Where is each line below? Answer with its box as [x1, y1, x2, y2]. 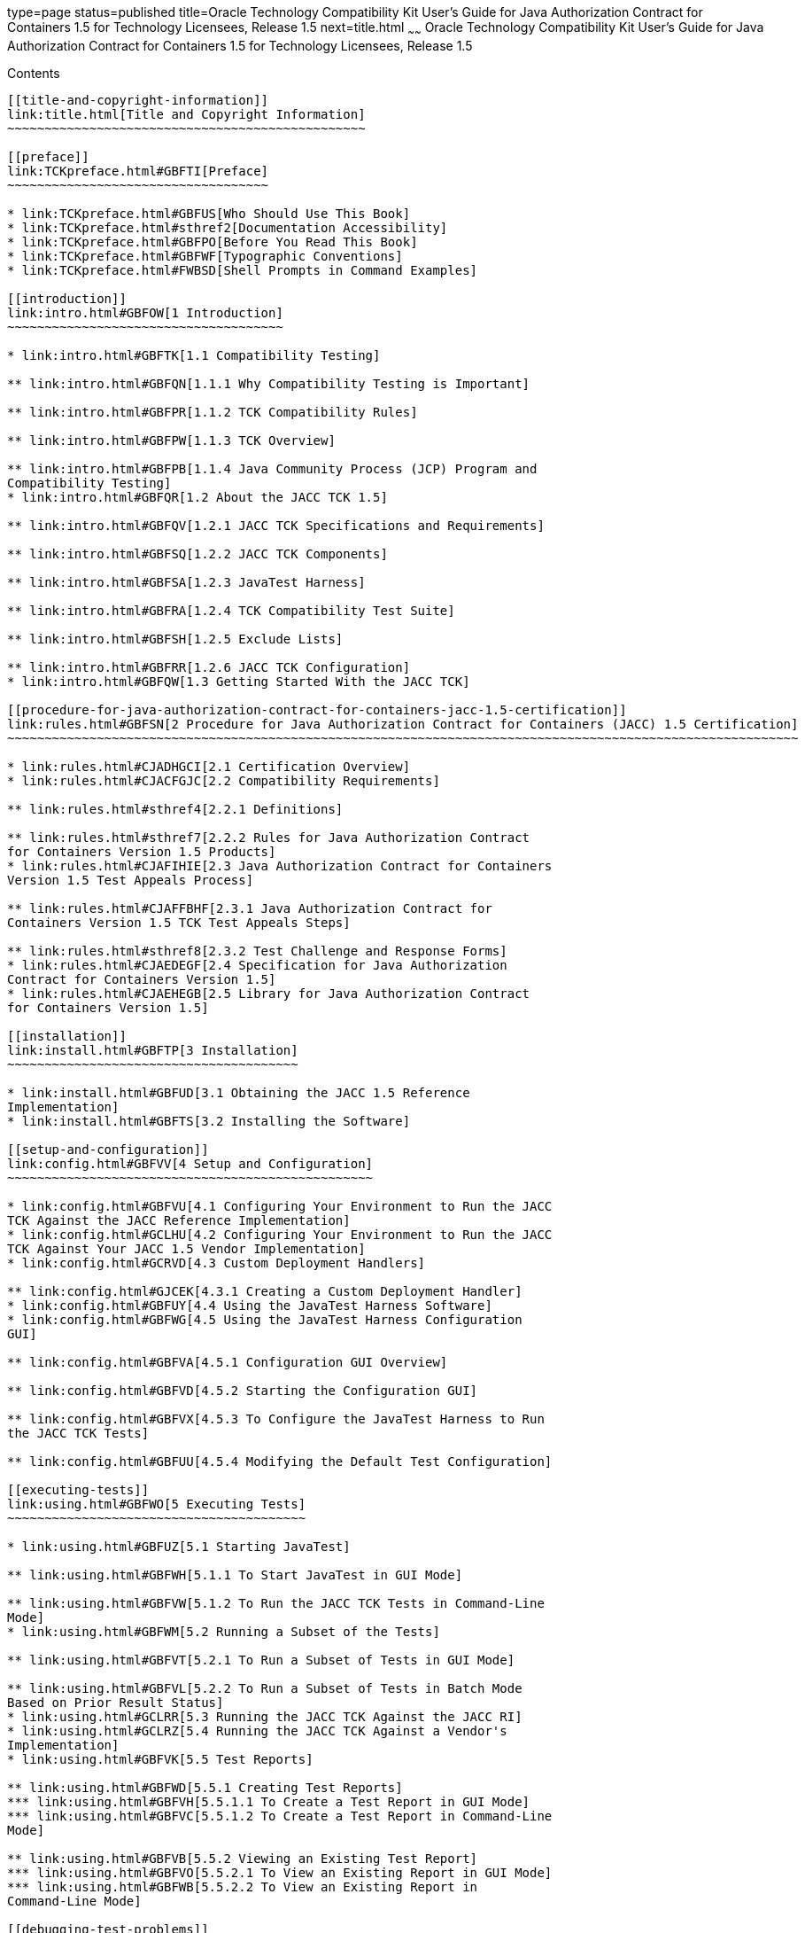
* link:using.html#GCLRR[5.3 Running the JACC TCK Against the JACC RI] [7, 1709, 522, 1724]
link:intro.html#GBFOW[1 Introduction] [7, 305, 283, 320]
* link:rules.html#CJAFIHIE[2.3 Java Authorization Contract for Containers [7, 858, 553, 873]
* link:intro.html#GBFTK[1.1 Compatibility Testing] [7, 347, 381, 362]
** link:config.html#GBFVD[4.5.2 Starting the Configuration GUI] [7, 1383, 478, 1398]
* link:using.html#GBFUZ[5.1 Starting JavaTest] [7, 1539, 351, 1554]
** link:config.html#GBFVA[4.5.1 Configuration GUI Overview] [7, 1354, 448, 1369]
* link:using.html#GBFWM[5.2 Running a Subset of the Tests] [7, 1624, 440, 1639]
